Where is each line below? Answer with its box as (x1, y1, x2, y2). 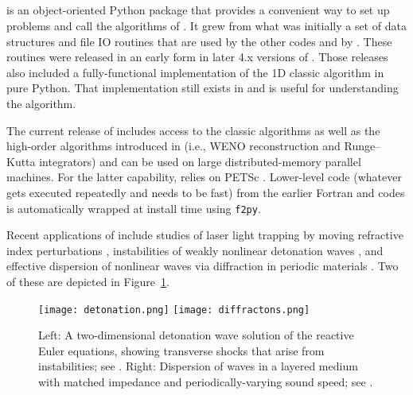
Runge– (344, 137, 381, 154)
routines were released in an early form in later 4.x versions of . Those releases (6, 48, 388, 65)
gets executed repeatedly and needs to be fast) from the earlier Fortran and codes (6, 184, 405, 200)
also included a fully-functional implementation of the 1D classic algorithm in (6, 64, 384, 80)
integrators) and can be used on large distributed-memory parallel (39, 153, 361, 169)
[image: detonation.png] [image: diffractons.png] (38, 304, 310, 316)
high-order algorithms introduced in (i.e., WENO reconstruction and (6, 137, 341, 154)
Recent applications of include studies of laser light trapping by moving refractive (6, 227, 403, 243)
